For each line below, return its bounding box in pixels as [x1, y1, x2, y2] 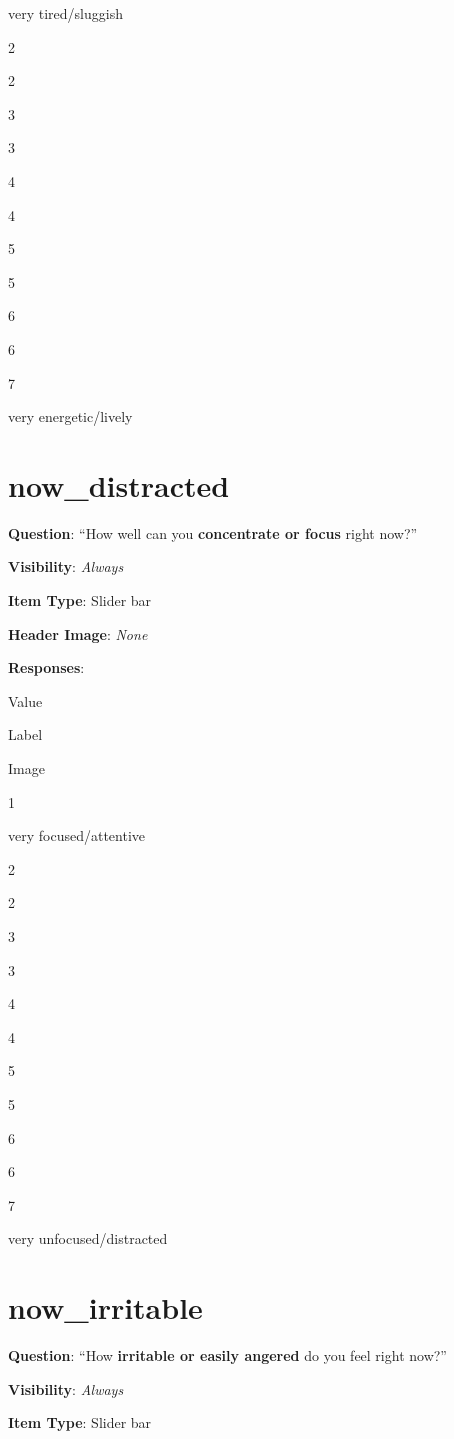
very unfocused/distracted [8, 1228, 168, 1249]
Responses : [8, 657, 85, 678]
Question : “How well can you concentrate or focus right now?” [8, 522, 418, 543]
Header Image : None [8, 623, 148, 644]
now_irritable [8, 1287, 203, 1328]
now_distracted [8, 464, 230, 505]
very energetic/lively [8, 406, 133, 427]
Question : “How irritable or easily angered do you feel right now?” [8, 1345, 447, 1366]
